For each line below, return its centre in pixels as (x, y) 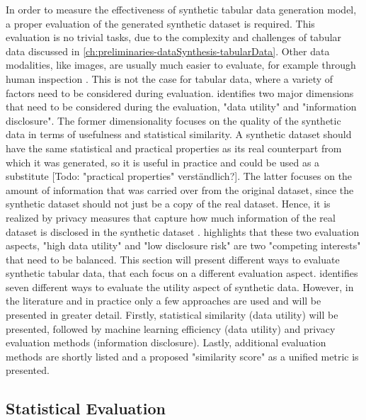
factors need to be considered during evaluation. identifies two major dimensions (180, 92)
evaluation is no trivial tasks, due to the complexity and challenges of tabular (174, 37)
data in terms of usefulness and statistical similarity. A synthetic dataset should (179, 134)
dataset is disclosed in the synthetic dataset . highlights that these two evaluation (183, 231)
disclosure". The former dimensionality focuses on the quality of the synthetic (173, 120)
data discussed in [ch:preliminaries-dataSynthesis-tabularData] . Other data (168, 51)
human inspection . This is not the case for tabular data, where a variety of (170, 78)
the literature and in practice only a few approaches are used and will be (164, 301)
